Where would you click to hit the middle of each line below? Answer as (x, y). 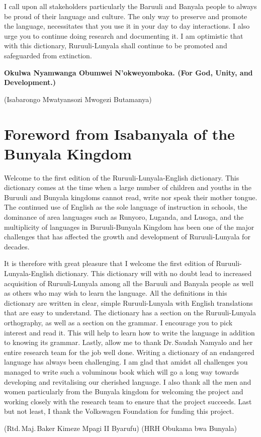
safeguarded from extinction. (48, 55)
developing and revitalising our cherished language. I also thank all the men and (128, 381)
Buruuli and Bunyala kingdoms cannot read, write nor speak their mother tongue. (131, 197)
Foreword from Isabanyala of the (119, 134)
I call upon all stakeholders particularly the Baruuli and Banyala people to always (130, 6)
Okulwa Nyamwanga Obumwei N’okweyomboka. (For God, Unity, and (128, 72)
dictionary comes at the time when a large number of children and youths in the (128, 187)
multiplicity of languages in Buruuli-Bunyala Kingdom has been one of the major (129, 227)
